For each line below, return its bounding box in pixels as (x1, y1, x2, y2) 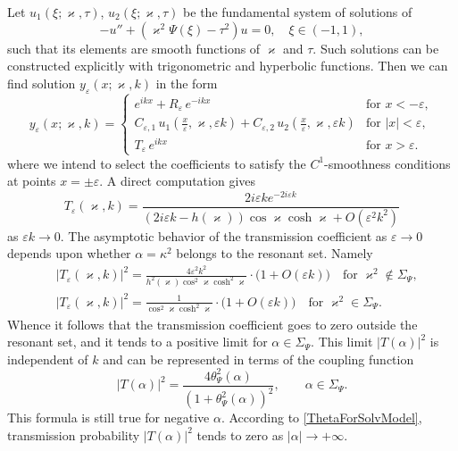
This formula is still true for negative (7, 408, 210, 427)
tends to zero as (196, 425, 284, 444)
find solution (7, 73, 76, 92)
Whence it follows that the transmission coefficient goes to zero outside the (7, 314, 418, 333)
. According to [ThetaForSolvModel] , (221, 408, 422, 427)
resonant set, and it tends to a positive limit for (7, 332, 268, 351)
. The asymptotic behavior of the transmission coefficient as (60, 226, 387, 245)
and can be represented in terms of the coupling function (103, 349, 414, 368)
